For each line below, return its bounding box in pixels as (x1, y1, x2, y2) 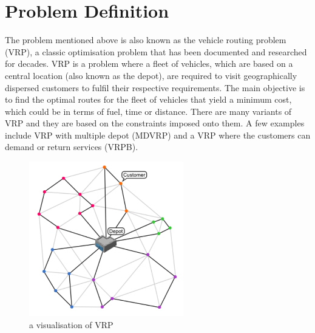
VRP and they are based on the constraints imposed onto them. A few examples (5, 117, 305, 129)
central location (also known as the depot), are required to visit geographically (5, 69, 297, 81)
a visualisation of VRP (29, 318, 113, 331)
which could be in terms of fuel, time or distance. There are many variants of (5, 105, 292, 117)
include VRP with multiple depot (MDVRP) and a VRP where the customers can (5, 128, 311, 141)
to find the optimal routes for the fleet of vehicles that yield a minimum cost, (5, 93, 292, 106)
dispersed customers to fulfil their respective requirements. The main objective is (5, 81, 305, 94)
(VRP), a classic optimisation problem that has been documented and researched (5, 45, 307, 58)
